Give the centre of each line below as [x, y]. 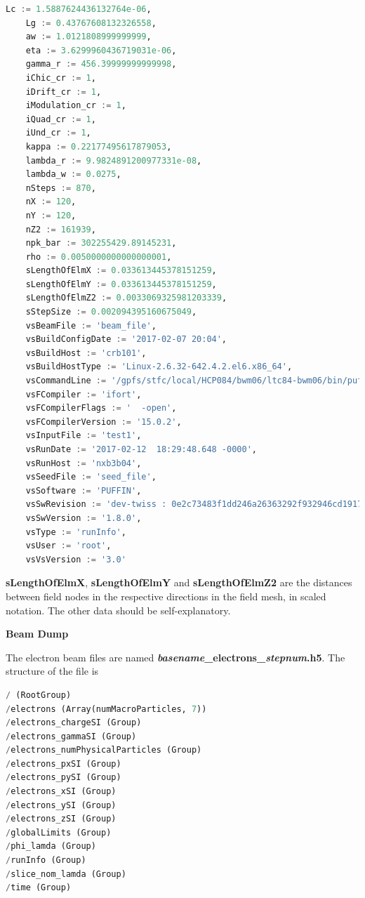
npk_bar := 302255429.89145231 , [101, 243]
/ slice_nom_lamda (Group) [66, 874]
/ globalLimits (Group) [59, 832]
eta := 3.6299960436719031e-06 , [101, 50]
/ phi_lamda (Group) [51, 846]
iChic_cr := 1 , [61, 78]
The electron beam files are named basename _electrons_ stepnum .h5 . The [175, 657]
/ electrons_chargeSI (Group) [74, 723]
